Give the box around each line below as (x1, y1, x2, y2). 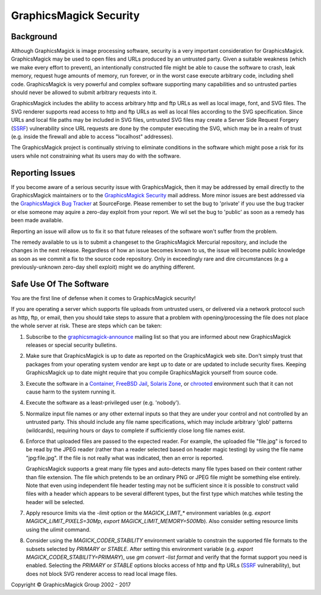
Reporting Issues (11, 168, 75, 178)
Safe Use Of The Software (11, 279, 109, 289)
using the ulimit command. (26, 526, 91, 533)
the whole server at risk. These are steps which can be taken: (11, 322, 162, 329)
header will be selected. (26, 498, 84, 505)
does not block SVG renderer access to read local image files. (26, 570, 178, 577)
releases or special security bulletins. (26, 342, 117, 349)
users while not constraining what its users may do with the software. (11, 152, 181, 159)
